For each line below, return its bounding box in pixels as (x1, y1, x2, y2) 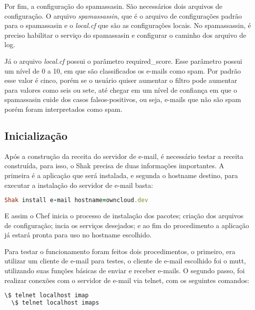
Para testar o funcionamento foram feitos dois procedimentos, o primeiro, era (4, 246, 235, 256)
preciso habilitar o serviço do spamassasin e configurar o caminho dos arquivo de (4, 29, 246, 40)
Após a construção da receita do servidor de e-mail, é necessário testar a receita (4, 151, 243, 161)
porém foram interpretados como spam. (4, 103, 123, 114)
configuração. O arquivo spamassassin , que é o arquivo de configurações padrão (4, 10, 242, 21)
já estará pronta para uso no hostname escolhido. (4, 230, 152, 240)
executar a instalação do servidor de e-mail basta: (4, 180, 153, 190)
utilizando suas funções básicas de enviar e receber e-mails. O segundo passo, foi (4, 265, 245, 275)
